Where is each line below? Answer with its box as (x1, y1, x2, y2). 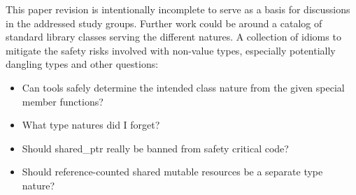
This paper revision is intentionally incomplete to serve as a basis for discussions (6, 2, 350, 16)
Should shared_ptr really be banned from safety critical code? (22, 140, 289, 155)
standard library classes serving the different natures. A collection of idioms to (6, 29, 341, 44)
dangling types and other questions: (6, 57, 159, 71)
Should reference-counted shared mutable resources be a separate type (22, 164, 323, 179)
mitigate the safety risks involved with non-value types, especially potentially (6, 43, 336, 57)
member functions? (22, 94, 104, 108)
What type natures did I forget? (22, 117, 160, 132)
